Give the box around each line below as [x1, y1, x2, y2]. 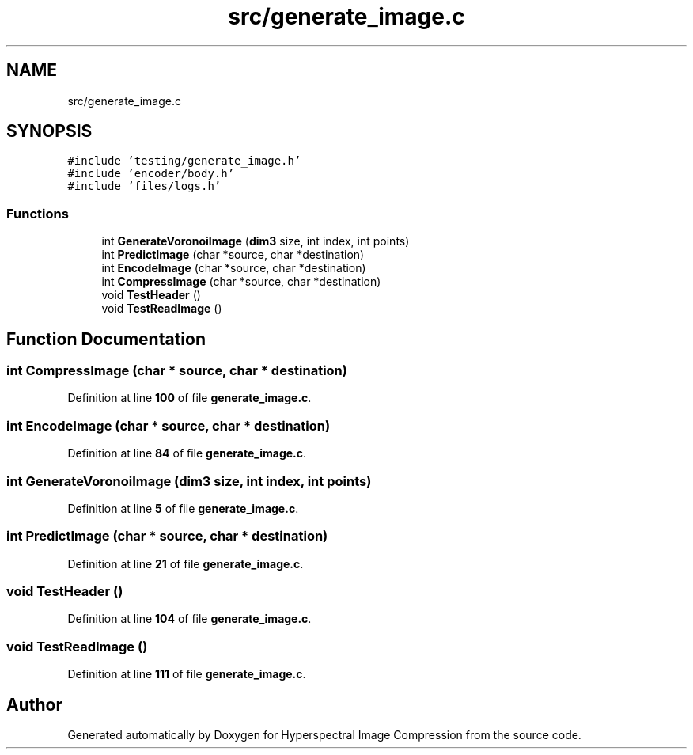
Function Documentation [6, 328, 206, 349]
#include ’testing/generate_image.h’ [67, 154, 301, 168]
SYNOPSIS [6, 121, 93, 142]
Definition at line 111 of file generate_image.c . [67, 667, 306, 681]
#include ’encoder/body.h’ [67, 167, 235, 180]
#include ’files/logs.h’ [67, 180, 222, 193]
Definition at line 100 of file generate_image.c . [67, 391, 312, 405]
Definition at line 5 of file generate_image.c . [67, 501, 299, 515]
